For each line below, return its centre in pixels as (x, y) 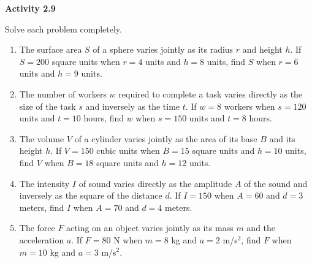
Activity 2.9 (30, 8)
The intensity (44, 183)
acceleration (42, 239)
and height (262, 49)
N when (128, 239)
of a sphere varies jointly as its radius (163, 49)
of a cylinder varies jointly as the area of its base (166, 138)
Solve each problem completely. (63, 29)
